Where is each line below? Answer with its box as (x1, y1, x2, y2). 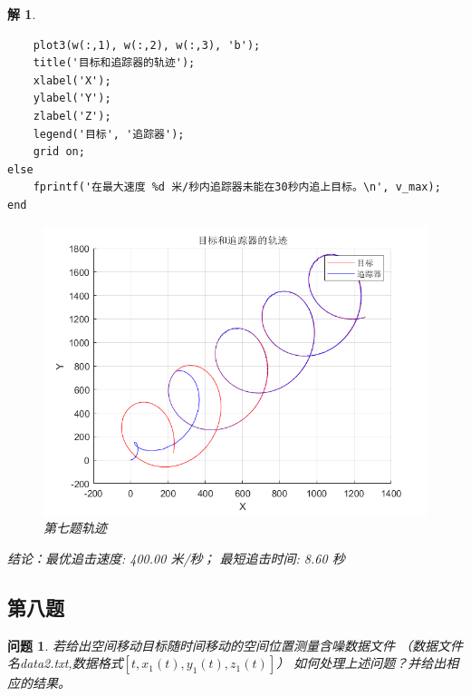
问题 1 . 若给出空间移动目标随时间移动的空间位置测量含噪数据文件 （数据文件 (7, 635, 463, 654)
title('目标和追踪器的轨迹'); (33, 56, 196, 70)
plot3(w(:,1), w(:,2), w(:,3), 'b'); (33, 38, 261, 52)
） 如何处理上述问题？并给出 (276, 653, 447, 672)
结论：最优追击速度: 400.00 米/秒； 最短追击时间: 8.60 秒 (7, 548, 345, 567)
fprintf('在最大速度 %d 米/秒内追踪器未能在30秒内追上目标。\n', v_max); (33, 181, 441, 194)
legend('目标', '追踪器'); (33, 127, 185, 141)
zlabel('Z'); (33, 109, 111, 123)
